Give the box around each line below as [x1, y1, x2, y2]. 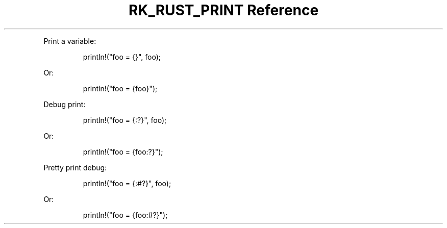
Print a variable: [43, 36, 96, 45]
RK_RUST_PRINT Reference [128, 2, 319, 19]
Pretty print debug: [43, 163, 107, 172]
